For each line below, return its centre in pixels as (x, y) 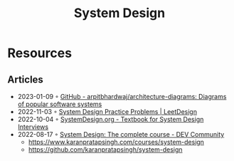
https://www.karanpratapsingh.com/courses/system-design (116, 142)
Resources (40, 53)
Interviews (33, 127)
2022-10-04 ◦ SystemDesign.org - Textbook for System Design (111, 119)
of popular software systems (60, 104)
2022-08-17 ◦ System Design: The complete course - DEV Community (121, 134)
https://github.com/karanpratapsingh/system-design (105, 150)
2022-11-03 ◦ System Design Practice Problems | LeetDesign (107, 111)
